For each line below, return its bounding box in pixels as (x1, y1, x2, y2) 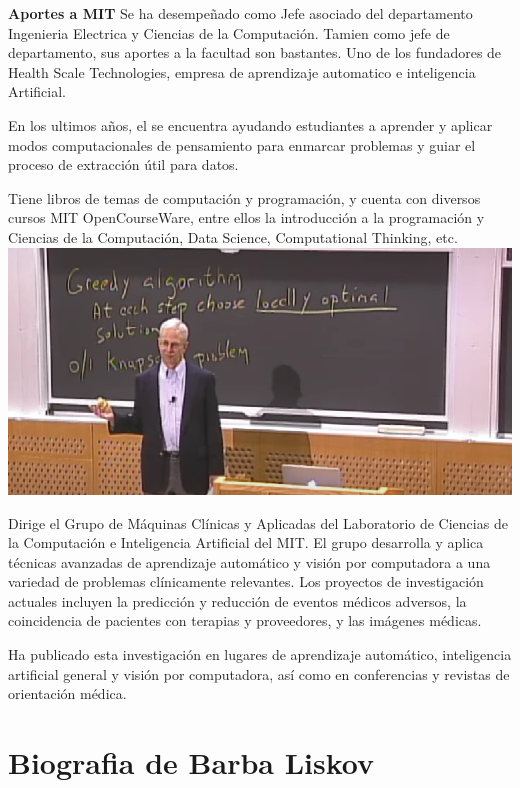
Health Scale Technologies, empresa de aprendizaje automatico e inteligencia (8, 61, 476, 82)
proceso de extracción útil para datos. (8, 154, 239, 175)
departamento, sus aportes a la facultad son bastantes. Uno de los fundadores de (8, 42, 502, 63)
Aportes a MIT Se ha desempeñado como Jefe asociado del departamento (8, 3, 473, 23)
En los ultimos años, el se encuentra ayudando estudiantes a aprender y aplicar (8, 114, 493, 135)
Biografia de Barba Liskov (8, 742, 375, 783)
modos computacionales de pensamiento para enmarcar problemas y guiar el (8, 134, 476, 155)
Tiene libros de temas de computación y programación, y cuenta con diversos (8, 187, 481, 208)
